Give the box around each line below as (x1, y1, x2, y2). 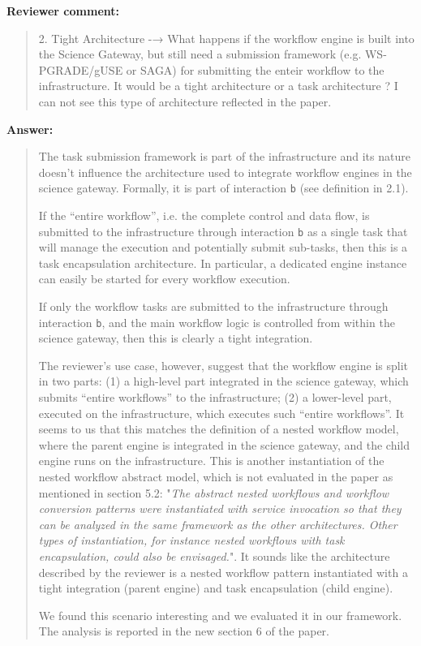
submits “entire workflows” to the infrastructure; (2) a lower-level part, (38, 389, 392, 406)
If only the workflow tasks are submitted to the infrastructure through (38, 298, 389, 315)
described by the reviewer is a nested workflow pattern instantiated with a (38, 563, 408, 580)
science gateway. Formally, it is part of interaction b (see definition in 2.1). (38, 179, 409, 196)
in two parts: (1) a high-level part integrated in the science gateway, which (38, 373, 409, 390)
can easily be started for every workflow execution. (38, 270, 290, 287)
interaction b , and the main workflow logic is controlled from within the (38, 313, 395, 330)
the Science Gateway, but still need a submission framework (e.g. (38, 45, 362, 62)
